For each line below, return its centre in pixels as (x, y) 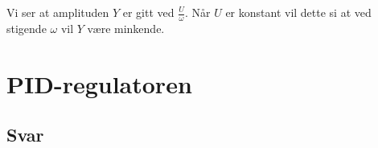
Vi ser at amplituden (58, 12)
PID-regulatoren (99, 83)
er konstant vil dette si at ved (298, 12)
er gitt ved (148, 12)
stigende (27, 28)
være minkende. (126, 28)
